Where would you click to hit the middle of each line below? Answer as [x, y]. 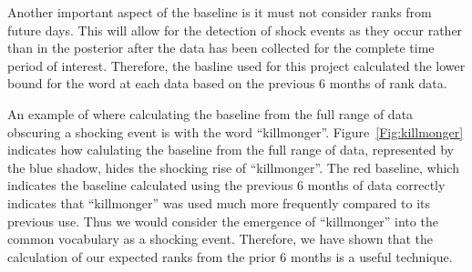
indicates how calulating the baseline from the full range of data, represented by [231, 150]
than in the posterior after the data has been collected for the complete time [221, 48]
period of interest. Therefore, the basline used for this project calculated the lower [236, 65]
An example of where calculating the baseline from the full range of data [210, 113]
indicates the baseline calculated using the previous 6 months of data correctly [226, 185]
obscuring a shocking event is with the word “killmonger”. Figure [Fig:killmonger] [236, 131]
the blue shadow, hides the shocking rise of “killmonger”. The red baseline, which [233, 167]
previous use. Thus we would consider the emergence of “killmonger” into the [223, 221]
